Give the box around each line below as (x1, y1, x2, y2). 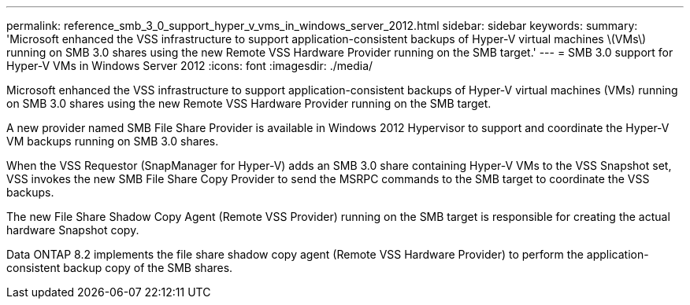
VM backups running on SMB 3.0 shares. (6, 134, 219, 148)
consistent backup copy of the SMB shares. (6, 261, 233, 274)
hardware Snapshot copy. (6, 223, 139, 237)
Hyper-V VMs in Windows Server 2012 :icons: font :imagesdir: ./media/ (6, 59, 373, 72)
